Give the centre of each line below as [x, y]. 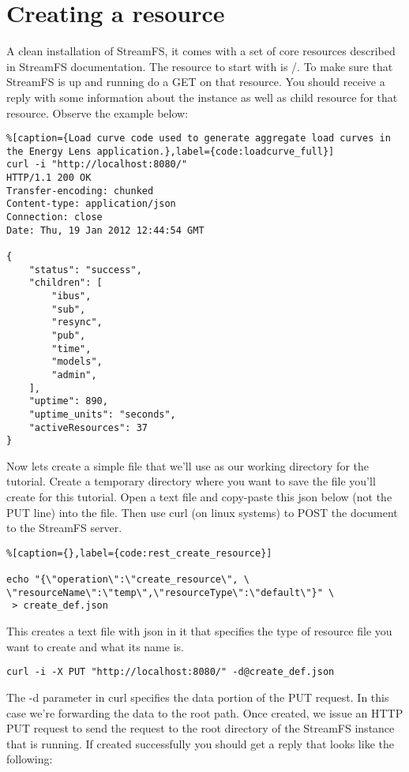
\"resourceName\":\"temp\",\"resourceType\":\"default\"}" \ [171, 592]
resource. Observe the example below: [98, 112]
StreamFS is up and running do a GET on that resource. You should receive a [196, 82]
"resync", [77, 322]
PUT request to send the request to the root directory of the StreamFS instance [201, 728]
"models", [77, 362]
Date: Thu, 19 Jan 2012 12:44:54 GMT [105, 230]
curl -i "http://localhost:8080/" [97, 165]
